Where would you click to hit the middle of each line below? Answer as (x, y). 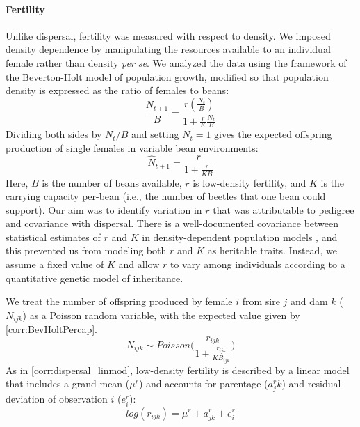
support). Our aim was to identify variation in (104, 209)
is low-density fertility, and (249, 182)
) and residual (311, 383)
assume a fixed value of (55, 264)
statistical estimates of (53, 236)
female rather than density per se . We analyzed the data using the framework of (176, 62)
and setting (155, 134)
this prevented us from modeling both (86, 250)
